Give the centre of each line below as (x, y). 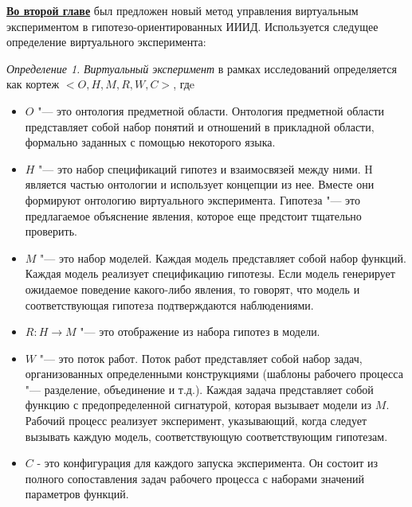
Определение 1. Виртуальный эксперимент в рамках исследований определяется (202, 68)
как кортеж (33, 84)
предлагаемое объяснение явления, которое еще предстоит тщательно (193, 215)
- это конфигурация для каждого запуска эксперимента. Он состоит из (207, 463)
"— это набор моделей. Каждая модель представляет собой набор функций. (223, 257)
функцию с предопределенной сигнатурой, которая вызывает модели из (198, 405)
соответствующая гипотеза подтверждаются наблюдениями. (169, 304)
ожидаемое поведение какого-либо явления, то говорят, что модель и (192, 289)
